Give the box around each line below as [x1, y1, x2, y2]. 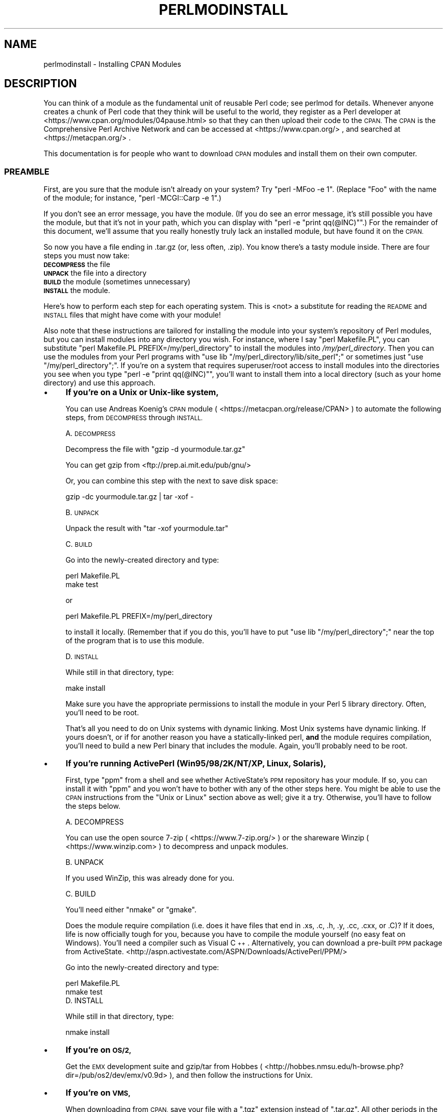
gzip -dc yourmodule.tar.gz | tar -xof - [65, 492, 194, 501]
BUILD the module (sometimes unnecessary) [43, 277, 191, 286]
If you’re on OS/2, [65, 1045, 132, 1055]
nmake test [65, 987, 103, 997]
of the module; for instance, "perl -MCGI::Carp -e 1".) [43, 194, 221, 203]
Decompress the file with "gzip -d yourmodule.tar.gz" [65, 445, 245, 454]
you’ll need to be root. [65, 708, 139, 717]
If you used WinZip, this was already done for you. [65, 874, 235, 883]
